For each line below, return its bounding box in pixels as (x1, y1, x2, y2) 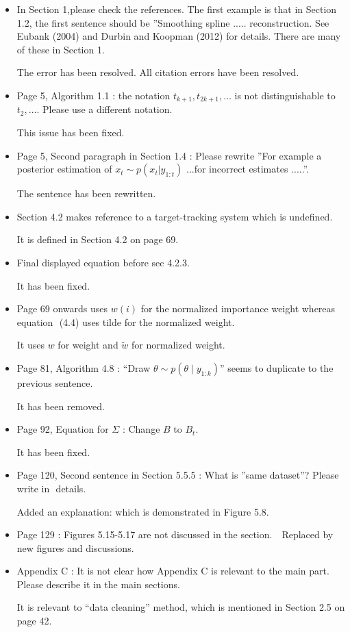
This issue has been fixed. (16, 125, 125, 140)
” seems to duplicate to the (219, 360, 334, 375)
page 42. (16, 614, 52, 628)
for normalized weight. (132, 338, 225, 352)
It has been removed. (16, 399, 105, 413)
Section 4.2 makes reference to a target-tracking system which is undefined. (16, 209, 333, 223)
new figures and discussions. (16, 540, 134, 555)
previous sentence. (16, 375, 93, 390)
